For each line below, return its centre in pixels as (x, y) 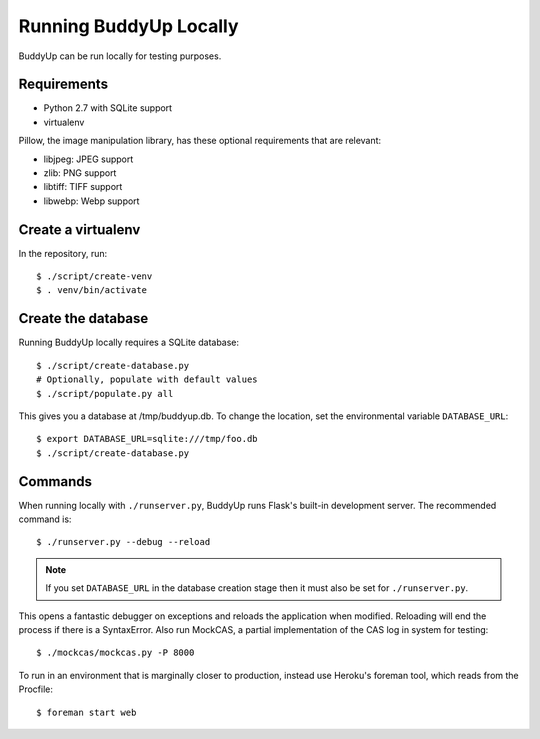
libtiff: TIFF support (83, 187)
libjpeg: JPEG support (88, 159)
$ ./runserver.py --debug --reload (123, 542)
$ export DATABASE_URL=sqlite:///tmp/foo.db (147, 439)
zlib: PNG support (80, 173)
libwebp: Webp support (91, 201)
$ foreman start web (86, 712)
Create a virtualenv (79, 229)
